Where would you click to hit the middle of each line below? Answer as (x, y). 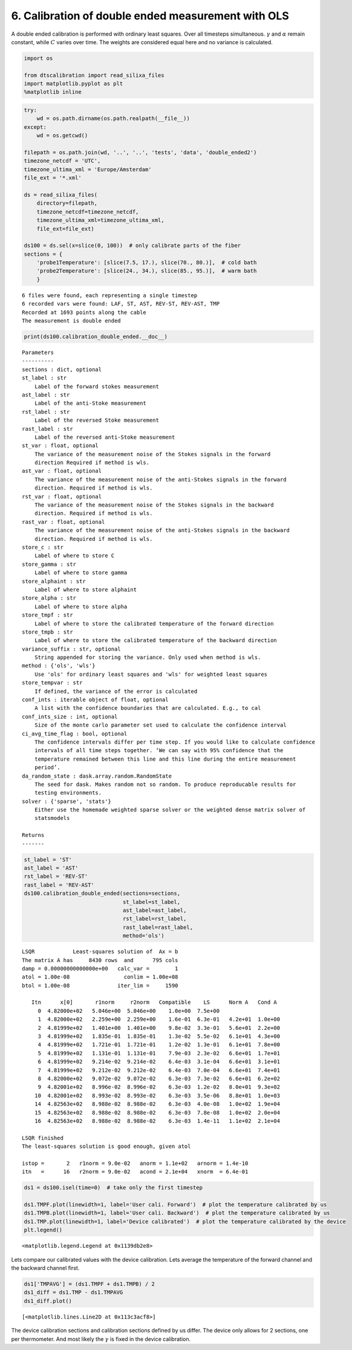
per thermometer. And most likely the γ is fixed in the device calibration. (101, 1339)
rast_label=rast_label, (158, 927)
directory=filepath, (67, 203)
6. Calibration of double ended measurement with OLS (150, 16)
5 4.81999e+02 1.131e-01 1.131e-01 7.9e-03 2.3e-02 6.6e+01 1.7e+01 (159, 1053)
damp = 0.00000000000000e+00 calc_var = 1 (100, 968)
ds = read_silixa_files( (61, 195)
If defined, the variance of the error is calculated (116, 691)
